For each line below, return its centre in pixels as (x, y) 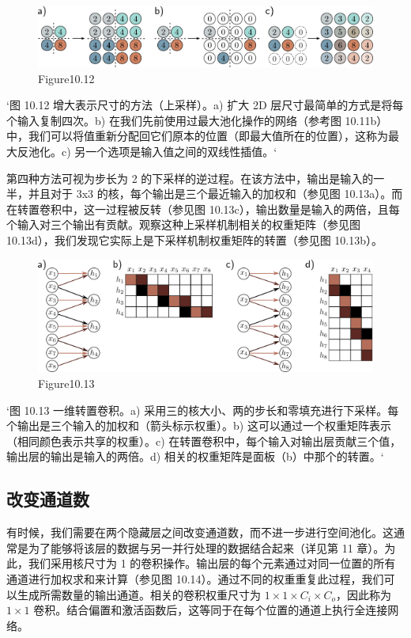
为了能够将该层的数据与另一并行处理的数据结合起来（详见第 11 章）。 (206, 547)
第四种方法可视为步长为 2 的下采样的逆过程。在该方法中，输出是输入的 (190, 178)
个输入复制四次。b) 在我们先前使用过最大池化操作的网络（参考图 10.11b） (197, 120)
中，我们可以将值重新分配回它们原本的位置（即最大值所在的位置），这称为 (197, 136)
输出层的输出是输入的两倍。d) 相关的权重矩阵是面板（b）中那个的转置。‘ (195, 456)
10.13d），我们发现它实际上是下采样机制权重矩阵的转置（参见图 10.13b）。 (195, 240)
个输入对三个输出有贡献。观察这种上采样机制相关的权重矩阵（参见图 (183, 224)
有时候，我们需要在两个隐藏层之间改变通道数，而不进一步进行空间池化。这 (200, 532)
